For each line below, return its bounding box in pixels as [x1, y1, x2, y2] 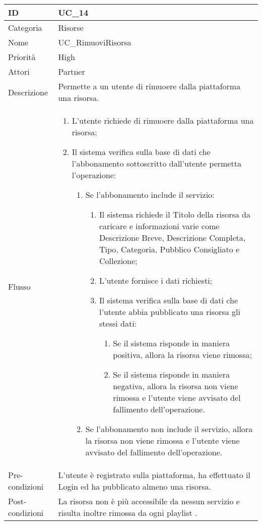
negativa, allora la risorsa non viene [113, 380, 238, 392]
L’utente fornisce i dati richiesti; [99, 275, 213, 286]
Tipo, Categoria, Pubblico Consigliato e [99, 243, 240, 255]
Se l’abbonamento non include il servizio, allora [85, 423, 253, 435]
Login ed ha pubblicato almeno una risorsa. [58, 481, 212, 492]
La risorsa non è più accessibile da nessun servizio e [58, 495, 240, 507]
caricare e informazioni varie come [99, 220, 220, 232]
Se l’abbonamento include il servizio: [85, 189, 215, 200]
